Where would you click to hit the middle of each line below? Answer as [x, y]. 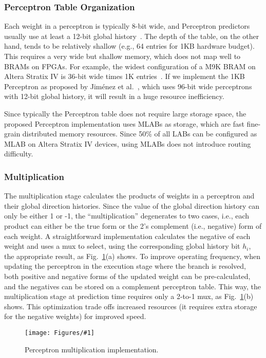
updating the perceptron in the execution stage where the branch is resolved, [125, 266]
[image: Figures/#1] [60, 333]
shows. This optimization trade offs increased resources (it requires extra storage [131, 306]
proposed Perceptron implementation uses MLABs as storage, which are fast [124, 123]
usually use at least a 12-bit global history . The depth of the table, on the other [132, 36]
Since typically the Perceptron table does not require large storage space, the [125, 113]
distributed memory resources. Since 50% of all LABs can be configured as [140, 134]
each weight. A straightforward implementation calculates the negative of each [127, 236]
